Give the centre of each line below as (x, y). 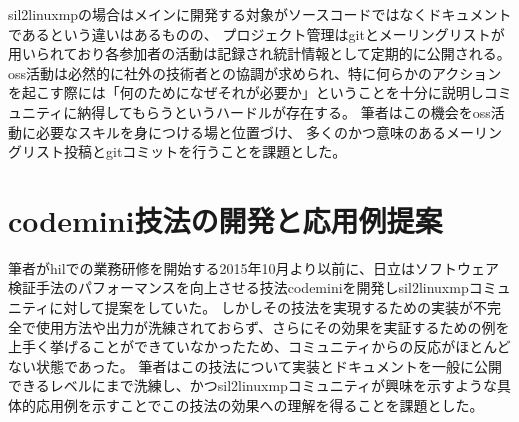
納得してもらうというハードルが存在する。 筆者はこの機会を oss (284, 111)
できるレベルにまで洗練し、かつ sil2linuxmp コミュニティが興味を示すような (253, 385)
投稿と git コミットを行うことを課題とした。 (205, 151)
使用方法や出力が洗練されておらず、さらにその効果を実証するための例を (272, 326)
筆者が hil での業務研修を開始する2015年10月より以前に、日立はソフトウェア (253, 267)
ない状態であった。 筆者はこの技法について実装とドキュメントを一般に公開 (255, 365)
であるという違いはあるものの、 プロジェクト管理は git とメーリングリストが (256, 33)
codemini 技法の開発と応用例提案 (225, 219)
